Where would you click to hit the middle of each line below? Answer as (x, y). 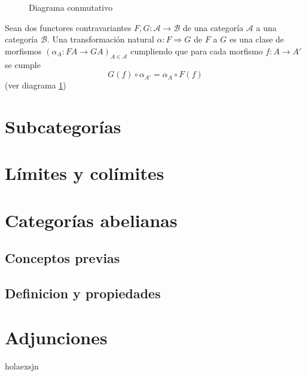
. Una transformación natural (100, 39)
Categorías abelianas (91, 220)
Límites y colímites (85, 173)
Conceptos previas (62, 258)
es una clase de (257, 39)
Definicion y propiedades (83, 293)
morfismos (23, 51)
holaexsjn (22, 366)
